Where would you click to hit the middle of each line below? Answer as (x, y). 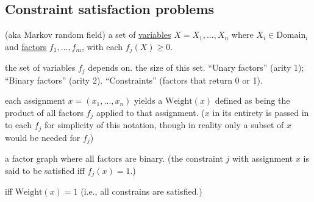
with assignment (262, 158)
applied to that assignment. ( (150, 112)
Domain (291, 36)
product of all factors (44, 112)
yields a (148, 100)
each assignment (35, 100)
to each (18, 125)
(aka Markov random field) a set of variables (88, 34)
